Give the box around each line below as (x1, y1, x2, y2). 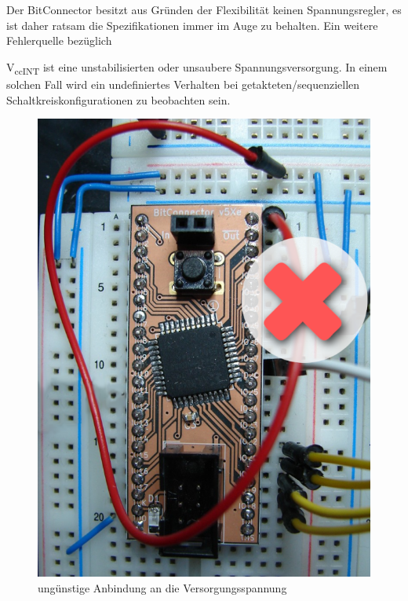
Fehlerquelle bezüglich (6, 32, 112, 49)
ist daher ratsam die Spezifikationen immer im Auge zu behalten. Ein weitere (6, 16, 378, 33)
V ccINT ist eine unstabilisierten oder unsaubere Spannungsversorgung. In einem (6, 58, 388, 77)
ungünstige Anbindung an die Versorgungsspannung (38, 580, 287, 596)
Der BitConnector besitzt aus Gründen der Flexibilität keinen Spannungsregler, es (6, 2, 402, 17)
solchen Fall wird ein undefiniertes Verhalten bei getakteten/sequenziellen (6, 75, 360, 92)
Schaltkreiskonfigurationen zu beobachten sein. (6, 91, 231, 108)
